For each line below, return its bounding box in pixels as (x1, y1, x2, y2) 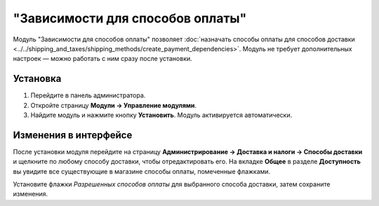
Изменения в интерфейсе (13, 129, 133, 141)
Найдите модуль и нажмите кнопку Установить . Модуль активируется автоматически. (30, 111, 293, 119)
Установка (13, 73, 62, 85)
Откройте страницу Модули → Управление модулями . (30, 101, 197, 109)
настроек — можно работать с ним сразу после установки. (13, 55, 192, 63)
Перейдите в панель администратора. (30, 91, 146, 99)
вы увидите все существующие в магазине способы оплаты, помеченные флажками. (13, 167, 271, 175)
